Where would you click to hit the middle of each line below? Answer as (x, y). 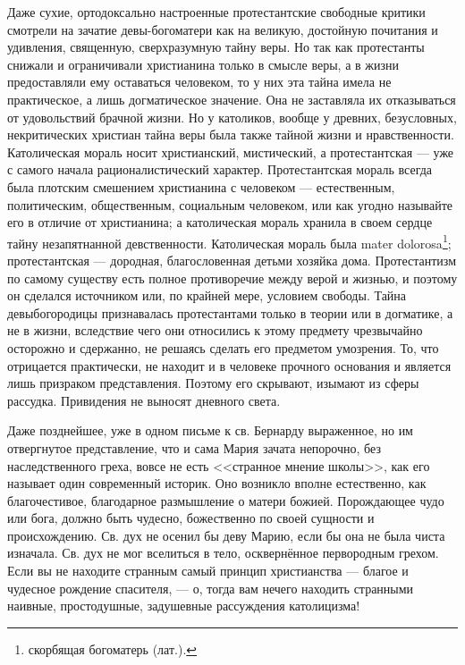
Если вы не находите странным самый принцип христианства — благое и (208, 571)
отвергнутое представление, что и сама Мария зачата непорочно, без (194, 447)
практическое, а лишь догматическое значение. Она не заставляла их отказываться (232, 99)
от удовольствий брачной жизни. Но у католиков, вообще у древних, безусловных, (232, 117)
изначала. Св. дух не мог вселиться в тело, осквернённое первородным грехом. (223, 553)
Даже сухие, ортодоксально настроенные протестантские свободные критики (216, 12)
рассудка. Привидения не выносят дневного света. (144, 400)
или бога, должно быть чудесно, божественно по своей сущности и (191, 518)
